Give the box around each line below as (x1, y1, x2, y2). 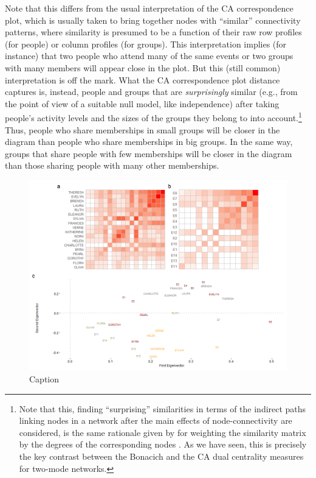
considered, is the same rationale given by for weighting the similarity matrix (19, 426, 306, 438)
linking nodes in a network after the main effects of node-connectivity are (19, 414, 292, 427)
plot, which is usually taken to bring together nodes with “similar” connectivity (5, 13, 301, 26)
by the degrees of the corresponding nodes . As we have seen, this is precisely (19, 438, 307, 451)
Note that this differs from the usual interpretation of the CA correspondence (5, 2, 294, 14)
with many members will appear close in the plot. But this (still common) (5, 61, 281, 74)
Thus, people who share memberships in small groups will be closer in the (5, 123, 280, 136)
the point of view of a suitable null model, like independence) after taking (5, 97, 280, 110)
